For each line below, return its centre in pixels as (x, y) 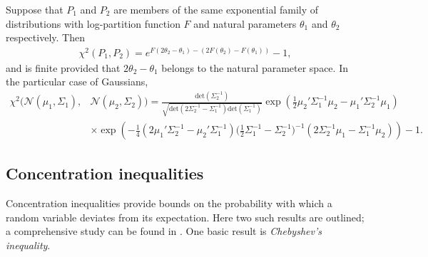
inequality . (28, 245)
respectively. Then (45, 37)
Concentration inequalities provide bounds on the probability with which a (169, 203)
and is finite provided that (63, 67)
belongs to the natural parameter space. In (255, 67)
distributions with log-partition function (93, 23)
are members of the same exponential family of (216, 9)
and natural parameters (245, 23)
